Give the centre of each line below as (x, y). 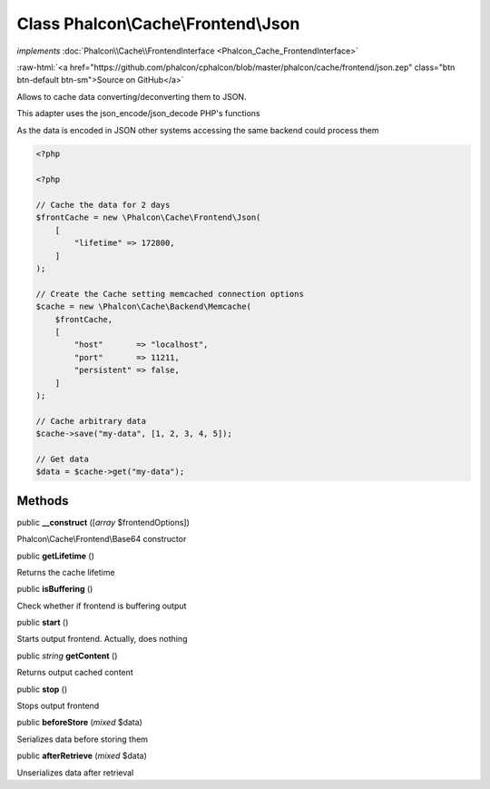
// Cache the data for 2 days (103, 205)
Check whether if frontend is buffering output (102, 606)
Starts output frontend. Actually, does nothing (102, 639)
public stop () (42, 689)
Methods (43, 501)
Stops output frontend (58, 706)
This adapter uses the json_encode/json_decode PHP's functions (138, 113)
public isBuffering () (55, 589)
